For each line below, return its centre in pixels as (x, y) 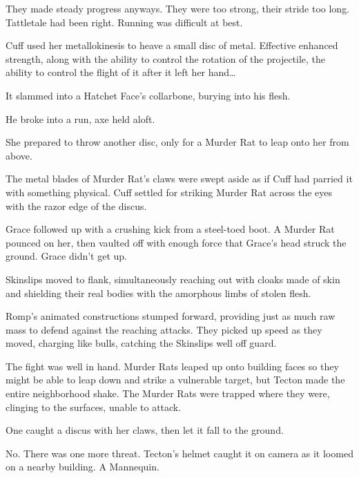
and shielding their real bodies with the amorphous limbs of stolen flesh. (158, 293)
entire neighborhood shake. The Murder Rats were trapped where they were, (168, 393)
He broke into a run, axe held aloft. (80, 118)
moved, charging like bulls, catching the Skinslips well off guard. (141, 343)
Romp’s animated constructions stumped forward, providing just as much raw (171, 316)
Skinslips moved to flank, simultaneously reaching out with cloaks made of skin (173, 279)
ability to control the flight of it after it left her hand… (121, 72)
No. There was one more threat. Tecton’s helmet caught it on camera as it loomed (179, 453)
